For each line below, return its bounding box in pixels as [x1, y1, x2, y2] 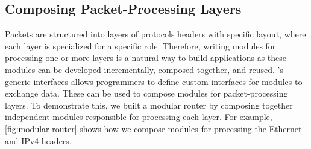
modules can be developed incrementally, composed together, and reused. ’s [5, 63, 284, 75]
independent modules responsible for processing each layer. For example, [5, 110, 272, 123]
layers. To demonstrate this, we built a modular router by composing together [5, 98, 293, 111]
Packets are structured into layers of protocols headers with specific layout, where [5, 28, 306, 40]
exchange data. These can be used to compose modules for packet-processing [5, 87, 288, 100]
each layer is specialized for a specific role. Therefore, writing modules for [5, 39, 276, 52]
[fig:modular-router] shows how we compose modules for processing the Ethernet [5, 122, 302, 135]
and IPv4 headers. [5, 134, 72, 147]
